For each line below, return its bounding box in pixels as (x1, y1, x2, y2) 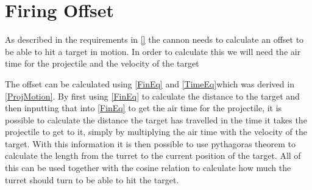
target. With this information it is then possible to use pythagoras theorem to (5, 137, 296, 150)
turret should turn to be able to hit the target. (5, 173, 179, 186)
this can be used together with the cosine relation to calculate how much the (5, 161, 291, 174)
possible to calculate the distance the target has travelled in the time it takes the (5, 113, 307, 126)
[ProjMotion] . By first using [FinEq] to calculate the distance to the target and (5, 89, 300, 102)
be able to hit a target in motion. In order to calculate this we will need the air (5, 45, 301, 57)
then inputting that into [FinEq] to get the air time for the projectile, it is (5, 101, 282, 114)
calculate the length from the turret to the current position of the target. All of (5, 149, 301, 162)
